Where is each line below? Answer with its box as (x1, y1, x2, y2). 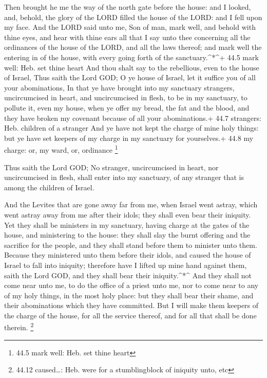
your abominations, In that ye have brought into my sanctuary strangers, (4, 82, 235, 93)
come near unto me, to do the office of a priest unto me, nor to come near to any (4, 280, 259, 291)
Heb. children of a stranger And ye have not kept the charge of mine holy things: (4, 122, 259, 133)
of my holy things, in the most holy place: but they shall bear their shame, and (4, 290, 254, 300)
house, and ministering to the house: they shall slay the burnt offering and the (4, 229, 251, 240)
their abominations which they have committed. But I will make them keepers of (4, 300, 259, 311)
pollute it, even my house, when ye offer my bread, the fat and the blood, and (4, 102, 250, 113)
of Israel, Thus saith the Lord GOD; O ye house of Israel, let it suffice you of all (4, 72, 256, 83)
